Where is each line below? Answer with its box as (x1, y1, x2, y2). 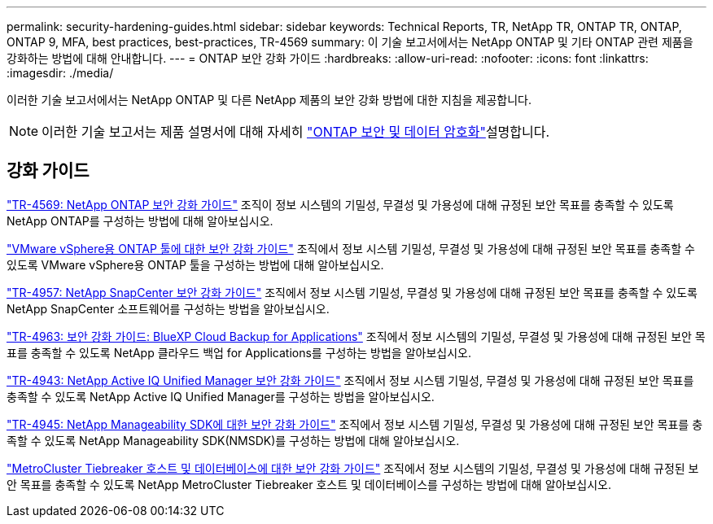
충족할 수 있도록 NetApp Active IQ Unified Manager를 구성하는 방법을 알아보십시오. (7, 389, 435, 404)
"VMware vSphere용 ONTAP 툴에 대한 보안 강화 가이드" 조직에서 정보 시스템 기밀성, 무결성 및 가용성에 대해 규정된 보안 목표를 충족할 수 (7, 241, 695, 255)
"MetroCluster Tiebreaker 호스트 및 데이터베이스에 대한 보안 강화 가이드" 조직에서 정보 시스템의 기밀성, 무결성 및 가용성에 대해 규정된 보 (7, 461, 699, 475)
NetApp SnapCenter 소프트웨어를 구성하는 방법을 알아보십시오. (7, 301, 330, 316)
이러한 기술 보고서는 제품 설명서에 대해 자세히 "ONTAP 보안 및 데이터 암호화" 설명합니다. (42, 124, 550, 140)
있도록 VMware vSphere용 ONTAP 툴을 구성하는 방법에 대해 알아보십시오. (7, 257, 384, 272)
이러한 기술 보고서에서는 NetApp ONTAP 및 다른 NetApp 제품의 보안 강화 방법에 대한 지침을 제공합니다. (7, 93, 531, 107)
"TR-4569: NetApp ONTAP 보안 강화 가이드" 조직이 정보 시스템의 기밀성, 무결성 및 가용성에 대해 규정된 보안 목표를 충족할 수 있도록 (7, 197, 674, 212)
